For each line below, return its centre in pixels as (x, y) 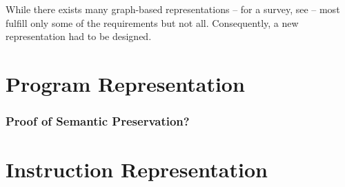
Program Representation (125, 83)
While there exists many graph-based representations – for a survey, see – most (173, 9)
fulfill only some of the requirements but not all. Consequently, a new (152, 22)
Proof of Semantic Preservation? (98, 121)
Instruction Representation (137, 169)
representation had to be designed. (79, 36)
